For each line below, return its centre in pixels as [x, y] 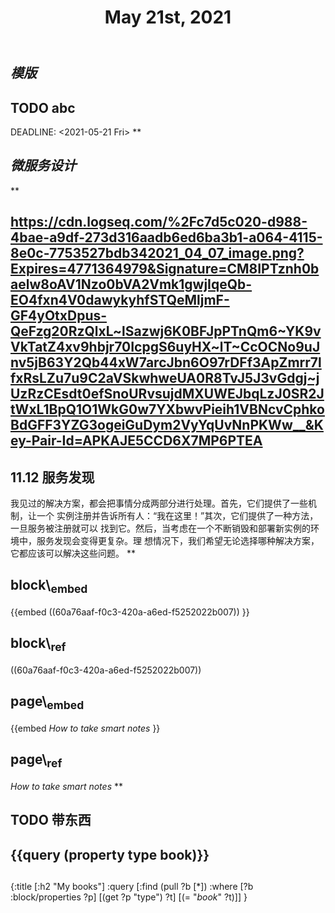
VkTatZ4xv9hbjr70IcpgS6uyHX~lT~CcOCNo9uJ [165, 347]
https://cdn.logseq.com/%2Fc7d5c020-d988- [159, 222]
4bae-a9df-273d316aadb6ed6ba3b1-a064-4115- [166, 237]
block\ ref [38, 645]
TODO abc [43, 107]
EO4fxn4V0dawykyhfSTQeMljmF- [120, 300]
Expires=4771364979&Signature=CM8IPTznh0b [165, 269]
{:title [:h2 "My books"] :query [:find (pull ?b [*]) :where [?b [132, 887]
